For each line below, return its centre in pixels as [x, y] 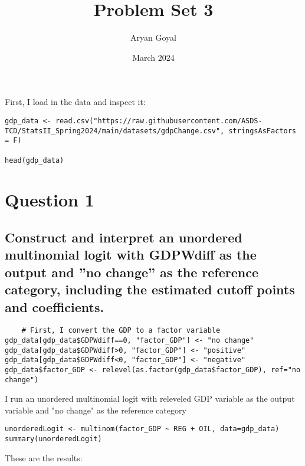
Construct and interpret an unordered [124, 237]
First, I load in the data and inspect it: [75, 102]
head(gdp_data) [35, 160]
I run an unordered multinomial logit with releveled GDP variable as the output [150, 398]
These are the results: [44, 457]
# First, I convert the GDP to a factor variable [121, 331]
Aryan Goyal [153, 37]
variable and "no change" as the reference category [96, 410]
